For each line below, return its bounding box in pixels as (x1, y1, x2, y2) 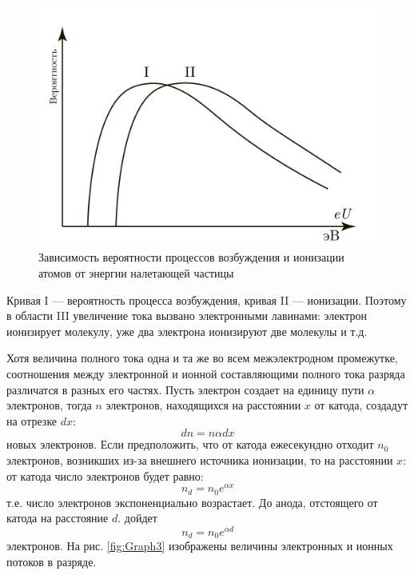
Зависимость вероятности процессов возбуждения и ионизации (38, 249, 344, 266)
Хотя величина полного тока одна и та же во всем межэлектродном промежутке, (6, 349, 398, 366)
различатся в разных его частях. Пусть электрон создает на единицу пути (6, 381, 364, 397)
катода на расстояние (6, 509, 109, 526)
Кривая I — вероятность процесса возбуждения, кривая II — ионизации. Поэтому (6, 291, 407, 308)
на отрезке (6, 412, 58, 429)
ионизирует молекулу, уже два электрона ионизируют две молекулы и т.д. (6, 322, 368, 339)
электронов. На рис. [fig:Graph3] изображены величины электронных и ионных (6, 537, 393, 554)
